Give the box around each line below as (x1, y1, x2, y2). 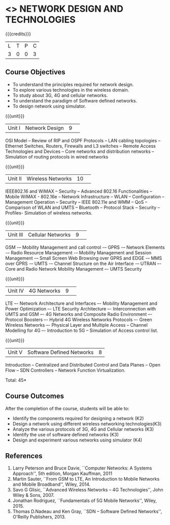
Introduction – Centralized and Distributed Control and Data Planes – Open (5, 361, 161, 367)
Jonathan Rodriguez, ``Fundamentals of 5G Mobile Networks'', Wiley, (12, 497, 157, 504)
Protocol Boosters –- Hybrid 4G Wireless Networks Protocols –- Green (5, 317, 152, 323)
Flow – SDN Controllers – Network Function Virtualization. (5, 367, 126, 373)
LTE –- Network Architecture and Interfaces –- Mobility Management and (5, 300, 157, 306)
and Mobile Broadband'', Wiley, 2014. (12, 481, 91, 487)
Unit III (8, 231, 23, 238)
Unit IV (8, 287, 24, 294)
